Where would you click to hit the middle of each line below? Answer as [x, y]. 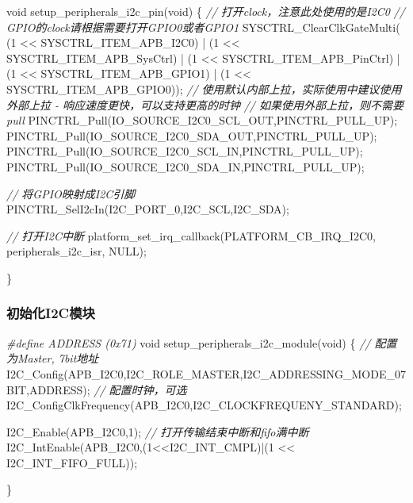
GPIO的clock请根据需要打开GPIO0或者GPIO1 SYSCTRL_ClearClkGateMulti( [203, 27]
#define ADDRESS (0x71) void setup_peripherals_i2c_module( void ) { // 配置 [202, 342]
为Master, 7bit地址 [53, 358]
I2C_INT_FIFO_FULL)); [72, 462]
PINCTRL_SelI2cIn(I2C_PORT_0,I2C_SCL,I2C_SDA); [148, 209]
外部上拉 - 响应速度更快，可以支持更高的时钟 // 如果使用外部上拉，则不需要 [205, 104]
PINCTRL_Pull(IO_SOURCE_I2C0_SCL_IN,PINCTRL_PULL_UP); [185, 151]
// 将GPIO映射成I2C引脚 [71, 193]
